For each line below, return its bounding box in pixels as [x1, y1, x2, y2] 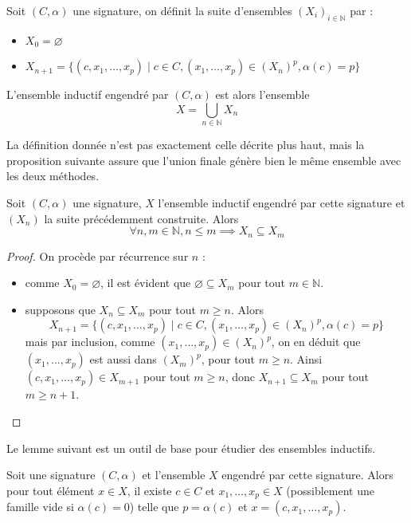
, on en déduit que [271, 333, 361, 350]
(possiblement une [286, 482, 374, 498]
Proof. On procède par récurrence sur [6, 247, 189, 264]
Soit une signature [6, 466, 96, 483]
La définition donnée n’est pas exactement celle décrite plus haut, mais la [6, 136, 365, 153]
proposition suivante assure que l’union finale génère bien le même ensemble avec [6, 151, 401, 168]
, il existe [127, 482, 172, 498]
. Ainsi [290, 351, 323, 368]
